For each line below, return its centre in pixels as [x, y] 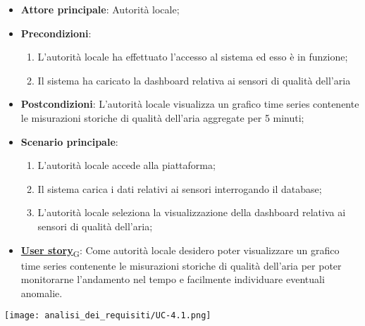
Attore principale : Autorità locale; [100, 9]
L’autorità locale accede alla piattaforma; [126, 165]
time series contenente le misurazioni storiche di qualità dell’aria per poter [181, 265]
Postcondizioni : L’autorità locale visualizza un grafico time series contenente [190, 104]
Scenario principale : [69, 141]
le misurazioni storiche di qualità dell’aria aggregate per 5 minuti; [162, 117]
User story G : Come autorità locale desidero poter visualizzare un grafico [180, 251]
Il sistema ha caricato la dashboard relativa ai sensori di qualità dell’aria [194, 80]
